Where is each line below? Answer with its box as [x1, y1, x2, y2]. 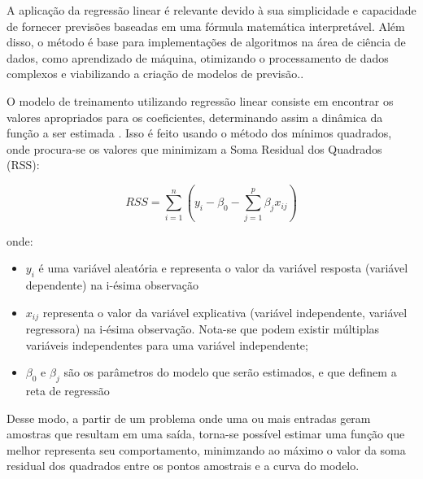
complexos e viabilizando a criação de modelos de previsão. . [7, 65, 304, 82]
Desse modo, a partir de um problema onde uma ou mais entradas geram [7, 409, 371, 426]
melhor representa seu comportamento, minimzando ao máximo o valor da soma [7, 441, 406, 458]
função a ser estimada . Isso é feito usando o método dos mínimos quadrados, [7, 124, 392, 142]
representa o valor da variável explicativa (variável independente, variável [42, 303, 408, 320]
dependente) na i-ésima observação [25, 277, 198, 294]
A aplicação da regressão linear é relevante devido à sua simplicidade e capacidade [7, 2, 416, 18]
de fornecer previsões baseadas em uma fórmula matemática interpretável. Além [7, 17, 405, 34]
